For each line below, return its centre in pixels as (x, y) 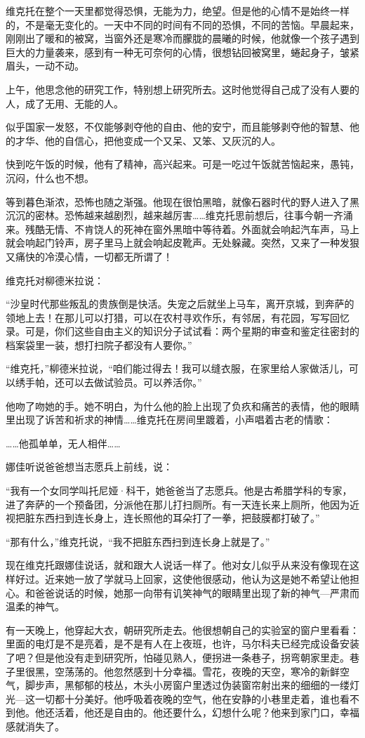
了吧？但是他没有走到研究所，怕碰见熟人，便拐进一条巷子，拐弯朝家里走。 (178, 657)
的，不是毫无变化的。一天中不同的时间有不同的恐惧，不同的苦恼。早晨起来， (182, 24)
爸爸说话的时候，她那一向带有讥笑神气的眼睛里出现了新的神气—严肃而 (197, 592)
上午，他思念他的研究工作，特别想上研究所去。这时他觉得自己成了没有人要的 (182, 89)
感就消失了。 (35, 726)
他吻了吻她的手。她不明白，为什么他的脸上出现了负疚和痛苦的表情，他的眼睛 (182, 406)
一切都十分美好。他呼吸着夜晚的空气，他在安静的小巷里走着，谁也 (187, 698)
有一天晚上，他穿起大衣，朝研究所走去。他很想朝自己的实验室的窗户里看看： (182, 630)
